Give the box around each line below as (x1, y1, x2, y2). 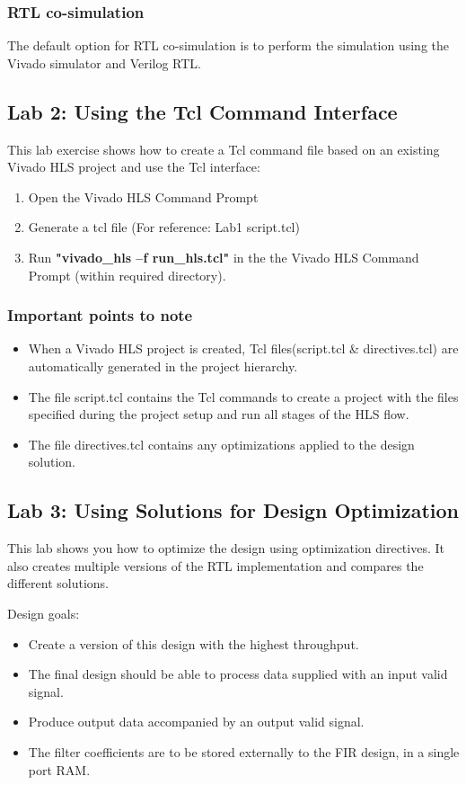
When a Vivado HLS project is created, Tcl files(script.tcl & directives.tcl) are (28, 339, 459, 358)
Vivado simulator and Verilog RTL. (7, 53, 202, 72)
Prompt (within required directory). (28, 265, 226, 284)
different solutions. (7, 574, 109, 593)
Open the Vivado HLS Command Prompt (28, 187, 259, 206)
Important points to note (7, 304, 193, 326)
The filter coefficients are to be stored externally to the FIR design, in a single (28, 742, 460, 761)
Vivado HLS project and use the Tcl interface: (7, 157, 260, 176)
